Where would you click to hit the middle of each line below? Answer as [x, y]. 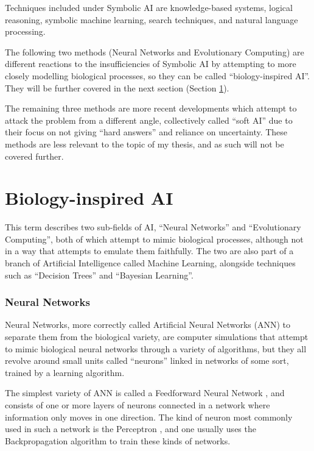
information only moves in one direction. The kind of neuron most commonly [149, 417]
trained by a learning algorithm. [65, 372]
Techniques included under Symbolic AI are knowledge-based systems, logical [149, 7]
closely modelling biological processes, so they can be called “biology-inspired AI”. [158, 75]
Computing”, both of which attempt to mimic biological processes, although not [154, 239]
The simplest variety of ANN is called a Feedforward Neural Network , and [145, 393]
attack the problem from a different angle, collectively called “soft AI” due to [149, 120]
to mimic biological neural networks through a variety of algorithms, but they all [156, 348]
